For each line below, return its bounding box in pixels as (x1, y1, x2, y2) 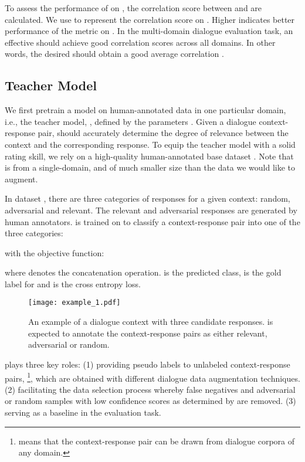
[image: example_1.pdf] (28, 298, 121, 307)
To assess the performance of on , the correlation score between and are (5, 2, 262, 13)
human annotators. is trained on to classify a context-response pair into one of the (5, 215, 300, 227)
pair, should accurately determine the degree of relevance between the (38, 127, 289, 139)
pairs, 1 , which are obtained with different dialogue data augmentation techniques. (5, 370, 300, 384)
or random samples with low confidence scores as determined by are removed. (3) (5, 395, 296, 407)
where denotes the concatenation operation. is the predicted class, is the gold (5, 266, 282, 278)
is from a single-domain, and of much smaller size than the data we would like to (5, 161, 296, 174)
